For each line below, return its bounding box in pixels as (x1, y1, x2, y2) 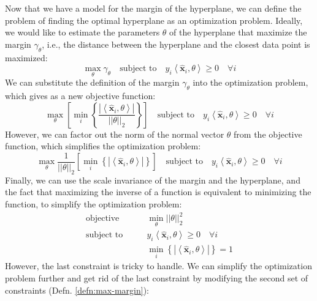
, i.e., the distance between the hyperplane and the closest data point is (42, 37, 310, 50)
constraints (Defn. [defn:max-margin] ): (5, 283, 149, 296)
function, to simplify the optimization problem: (5, 198, 182, 210)
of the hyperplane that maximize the (169, 26, 307, 39)
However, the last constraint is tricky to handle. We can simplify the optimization (5, 259, 312, 272)
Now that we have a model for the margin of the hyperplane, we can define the (5, 2, 302, 14)
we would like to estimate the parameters (5, 26, 160, 39)
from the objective (234, 127, 302, 140)
